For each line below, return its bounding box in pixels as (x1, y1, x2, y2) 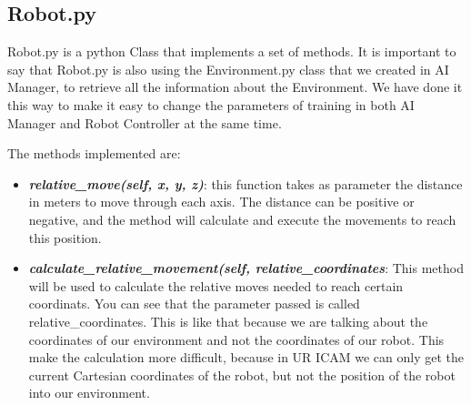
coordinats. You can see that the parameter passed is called (28, 294, 360, 313)
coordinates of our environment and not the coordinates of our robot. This (28, 329, 445, 349)
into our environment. (28, 383, 150, 402)
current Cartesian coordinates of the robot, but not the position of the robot (28, 365, 456, 384)
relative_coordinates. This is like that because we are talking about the (28, 311, 428, 330)
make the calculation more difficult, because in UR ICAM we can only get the (28, 348, 464, 367)
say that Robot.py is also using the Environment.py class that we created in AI (7, 59, 449, 78)
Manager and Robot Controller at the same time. (7, 113, 282, 132)
